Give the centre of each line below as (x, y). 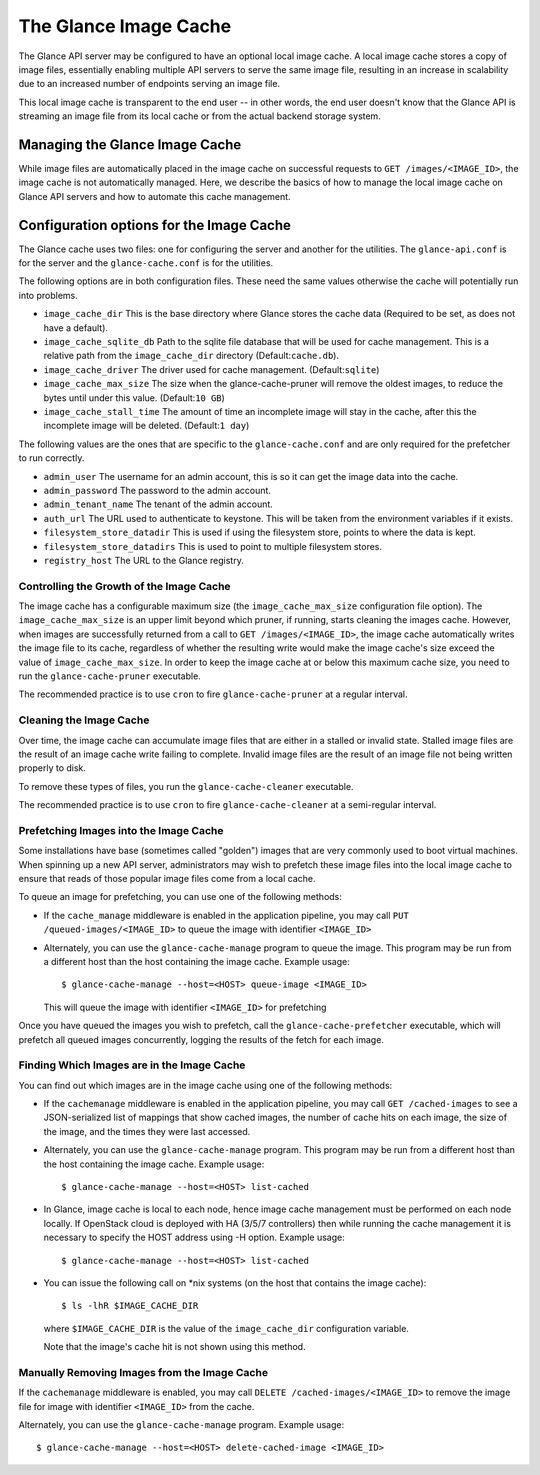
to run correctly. (51, 458)
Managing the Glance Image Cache (130, 144)
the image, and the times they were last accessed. (147, 1131)
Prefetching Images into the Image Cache (121, 830)
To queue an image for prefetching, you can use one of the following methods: (180, 897)
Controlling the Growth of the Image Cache (124, 586)
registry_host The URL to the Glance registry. (143, 560)
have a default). (76, 327)
